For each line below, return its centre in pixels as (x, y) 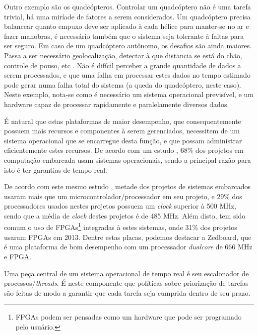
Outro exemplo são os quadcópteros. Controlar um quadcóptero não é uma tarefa (128, 6)
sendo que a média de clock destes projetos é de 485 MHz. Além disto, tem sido (125, 215)
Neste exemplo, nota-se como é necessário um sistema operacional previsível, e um (129, 94)
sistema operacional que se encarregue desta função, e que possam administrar (123, 140)
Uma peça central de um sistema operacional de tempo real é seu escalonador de (127, 273)
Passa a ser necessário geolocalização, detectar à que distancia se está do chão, (123, 55)
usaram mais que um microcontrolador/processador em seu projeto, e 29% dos (123, 196)
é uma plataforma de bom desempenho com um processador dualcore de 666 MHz (128, 247)
